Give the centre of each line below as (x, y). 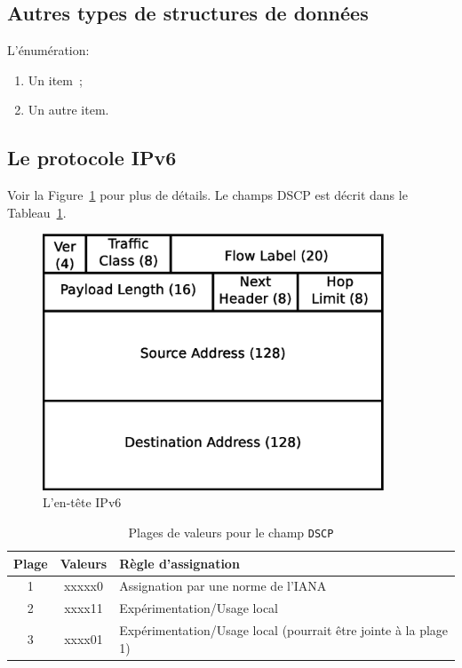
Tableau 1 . (37, 212)
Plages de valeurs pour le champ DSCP (231, 532)
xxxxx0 (83, 586)
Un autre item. (68, 110)
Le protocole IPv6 (92, 158)
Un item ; (55, 80)
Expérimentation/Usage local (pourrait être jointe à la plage (284, 630)
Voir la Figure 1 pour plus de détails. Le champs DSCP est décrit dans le (207, 195)
